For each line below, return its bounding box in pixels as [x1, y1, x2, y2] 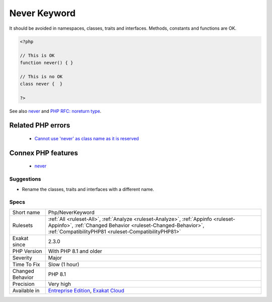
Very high [48, 280, 72, 287]
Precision [12, 280, 35, 287]
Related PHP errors [9, 121, 71, 130]
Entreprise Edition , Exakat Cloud [48, 287, 124, 294]
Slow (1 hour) [48, 261, 80, 268]
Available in [12, 287, 40, 294]
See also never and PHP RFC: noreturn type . [9, 108, 102, 114]
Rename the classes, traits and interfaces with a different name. [22, 186, 155, 192]
